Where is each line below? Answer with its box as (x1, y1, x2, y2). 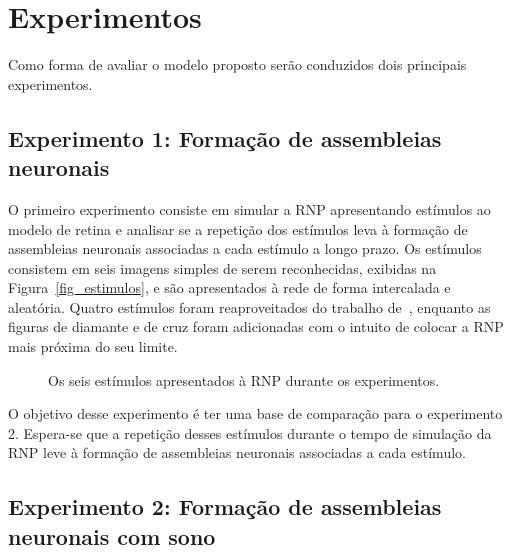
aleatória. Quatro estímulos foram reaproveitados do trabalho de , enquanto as (8, 296, 491, 317)
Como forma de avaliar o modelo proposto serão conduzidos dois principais (8, 54, 467, 75)
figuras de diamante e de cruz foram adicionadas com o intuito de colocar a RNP (8, 316, 504, 337)
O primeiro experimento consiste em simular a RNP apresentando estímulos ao (8, 198, 491, 219)
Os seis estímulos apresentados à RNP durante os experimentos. (48, 369, 440, 390)
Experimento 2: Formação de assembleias (8, 491, 442, 522)
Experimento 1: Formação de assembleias (8, 122, 442, 153)
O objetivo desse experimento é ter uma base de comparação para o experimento (8, 403, 503, 424)
